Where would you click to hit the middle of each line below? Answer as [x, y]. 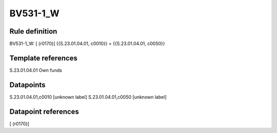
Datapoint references [44, 111]
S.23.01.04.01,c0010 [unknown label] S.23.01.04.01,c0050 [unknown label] [88, 97]
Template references [44, 58]
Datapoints [27, 85]
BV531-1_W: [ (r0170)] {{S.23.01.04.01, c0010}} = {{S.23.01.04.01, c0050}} [87, 44]
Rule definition [33, 31]
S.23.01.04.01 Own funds [36, 70]
